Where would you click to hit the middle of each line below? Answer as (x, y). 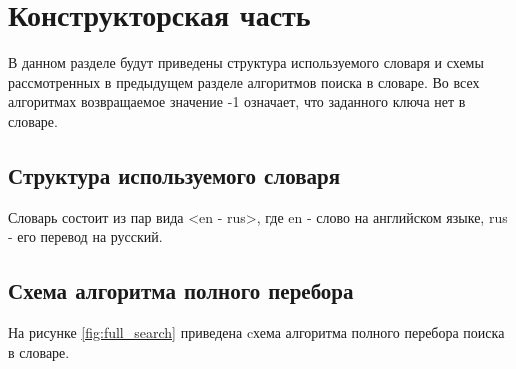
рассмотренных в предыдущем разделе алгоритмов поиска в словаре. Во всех (244, 81)
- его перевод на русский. (85, 236)
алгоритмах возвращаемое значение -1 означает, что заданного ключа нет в (237, 101)
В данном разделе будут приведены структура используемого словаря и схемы (246, 62)
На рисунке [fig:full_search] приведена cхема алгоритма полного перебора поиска (256, 332)
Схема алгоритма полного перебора (181, 290)
